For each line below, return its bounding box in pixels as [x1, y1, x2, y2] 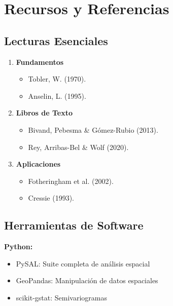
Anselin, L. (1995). [28, 90, 86, 101]
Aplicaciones [16, 159, 61, 169]
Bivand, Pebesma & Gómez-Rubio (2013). [28, 124, 158, 135]
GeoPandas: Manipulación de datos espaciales [16, 275, 158, 286]
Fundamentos [16, 56, 64, 67]
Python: [4, 241, 33, 252]
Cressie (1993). [28, 193, 74, 203]
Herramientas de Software [4, 217, 144, 233]
